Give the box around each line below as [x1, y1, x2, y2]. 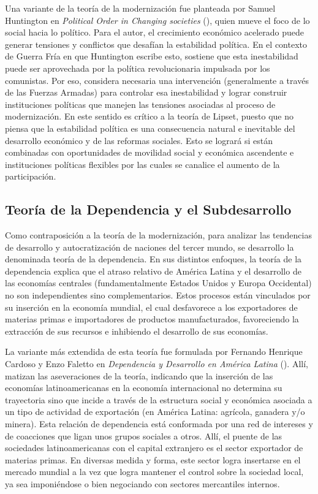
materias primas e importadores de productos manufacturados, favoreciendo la [5, 313, 299, 325]
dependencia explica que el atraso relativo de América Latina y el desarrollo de [5, 264, 301, 277]
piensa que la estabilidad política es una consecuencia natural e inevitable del [5, 121, 295, 134]
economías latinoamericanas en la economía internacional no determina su [5, 381, 282, 394]
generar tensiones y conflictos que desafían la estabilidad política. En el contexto [5, 37, 307, 50]
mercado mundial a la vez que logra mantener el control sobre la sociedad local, [5, 465, 304, 478]
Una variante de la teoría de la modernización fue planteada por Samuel [5, 2, 276, 14]
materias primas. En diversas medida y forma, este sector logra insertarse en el [5, 453, 301, 466]
